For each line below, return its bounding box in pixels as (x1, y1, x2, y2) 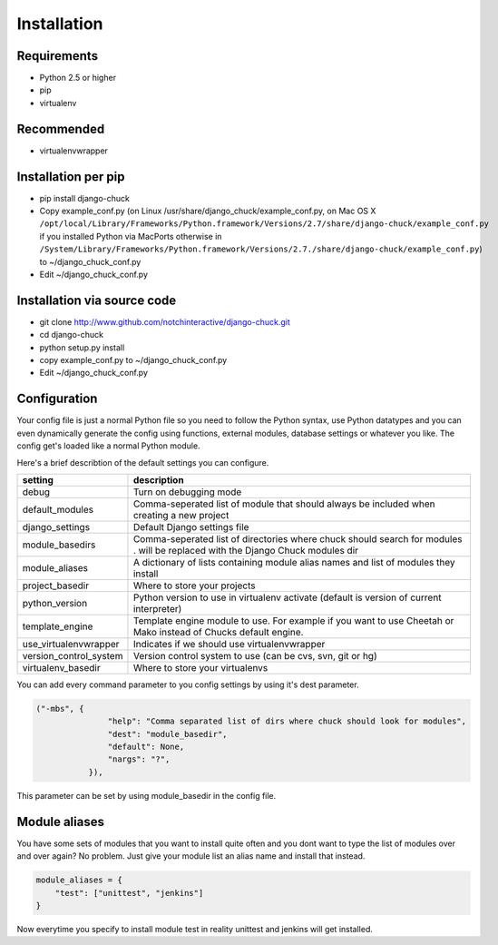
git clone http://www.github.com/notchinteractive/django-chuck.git (39, 316, 290, 327)
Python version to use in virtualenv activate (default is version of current (132, 591, 442, 604)
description (132, 473, 185, 486)
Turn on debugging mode (132, 486, 242, 498)
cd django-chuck (39, 330, 104, 340)
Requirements (16, 48, 99, 64)
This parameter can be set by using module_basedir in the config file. (16, 790, 277, 801)
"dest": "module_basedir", (107, 729, 228, 739)
